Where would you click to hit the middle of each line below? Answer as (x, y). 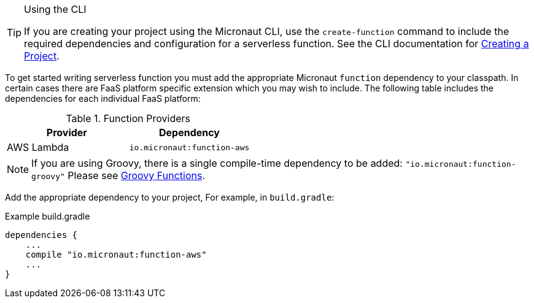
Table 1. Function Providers (128, 118)
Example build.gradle (48, 216)
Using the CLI (55, 9)
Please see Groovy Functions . (137, 175)
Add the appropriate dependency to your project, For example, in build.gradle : (170, 197)
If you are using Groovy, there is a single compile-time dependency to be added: (217, 163)
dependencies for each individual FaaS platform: (103, 98)
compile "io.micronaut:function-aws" (116, 255)
